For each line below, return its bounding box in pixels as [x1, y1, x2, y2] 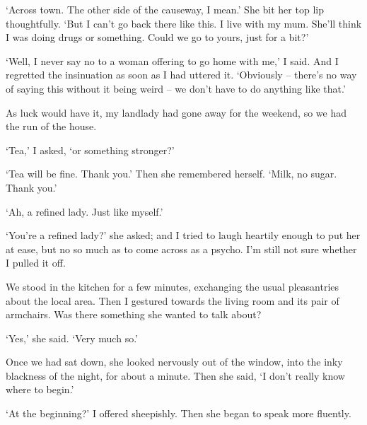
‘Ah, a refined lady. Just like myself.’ [6, 204, 163, 219]
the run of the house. [6, 119, 97, 134]
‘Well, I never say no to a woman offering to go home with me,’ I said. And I [6, 53, 339, 68]
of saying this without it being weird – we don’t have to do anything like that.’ [6, 81, 346, 95]
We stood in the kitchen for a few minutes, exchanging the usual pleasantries [6, 279, 339, 293]
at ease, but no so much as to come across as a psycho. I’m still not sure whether [6, 241, 357, 256]
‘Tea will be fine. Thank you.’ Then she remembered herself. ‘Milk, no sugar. [6, 166, 337, 181]
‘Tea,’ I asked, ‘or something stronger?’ [6, 142, 175, 157]
